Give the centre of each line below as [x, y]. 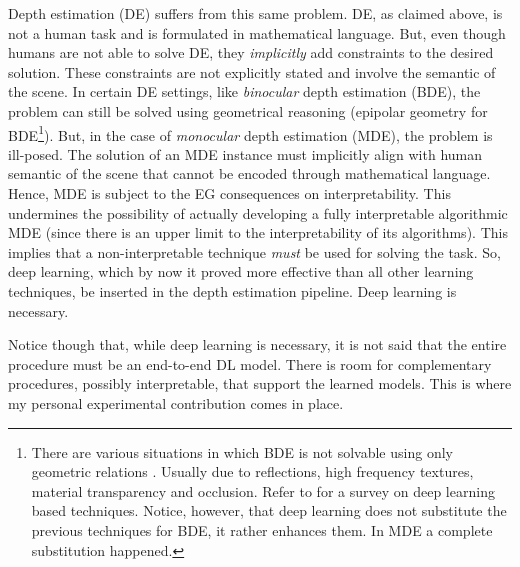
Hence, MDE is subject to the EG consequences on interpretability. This [229, 193]
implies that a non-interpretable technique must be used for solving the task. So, [254, 251]
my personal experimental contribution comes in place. [176, 402]
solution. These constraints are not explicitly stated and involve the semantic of [252, 71]
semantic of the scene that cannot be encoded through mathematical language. [249, 173]
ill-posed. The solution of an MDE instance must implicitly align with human [245, 153]
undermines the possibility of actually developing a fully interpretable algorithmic [258, 212]
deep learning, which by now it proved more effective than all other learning [241, 271]
